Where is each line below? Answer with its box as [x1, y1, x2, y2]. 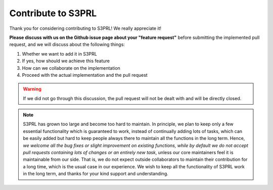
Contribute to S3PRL [9, 8, 97, 19]
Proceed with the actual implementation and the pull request [22, 72, 148, 78]
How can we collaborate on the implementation [22, 65, 121, 71]
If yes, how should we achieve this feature [22, 58, 110, 64]
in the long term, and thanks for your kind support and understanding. [23, 171, 169, 177]
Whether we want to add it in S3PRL [22, 51, 97, 57]
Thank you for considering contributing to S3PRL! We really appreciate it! [9, 25, 162, 31]
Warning [23, 86, 41, 92]
